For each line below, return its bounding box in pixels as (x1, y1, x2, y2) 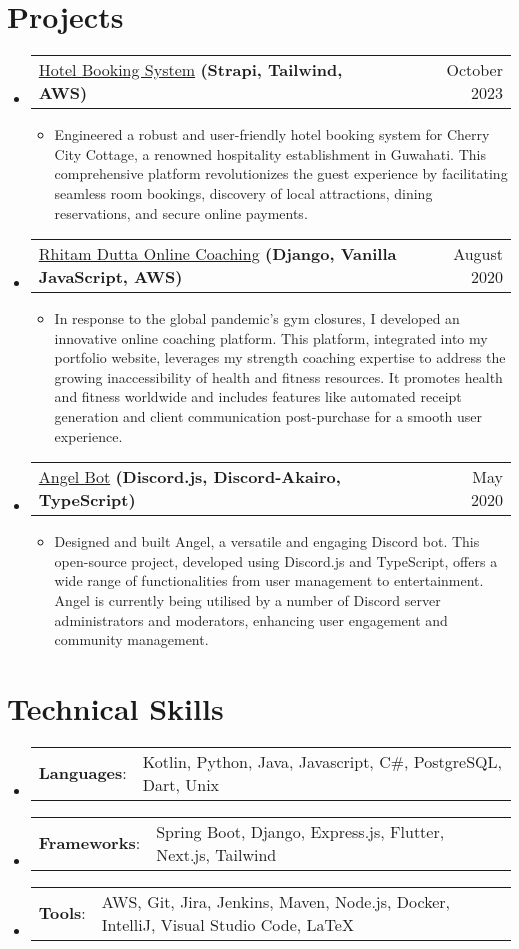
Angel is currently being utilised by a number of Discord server (54, 590, 441, 611)
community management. (54, 629, 209, 650)
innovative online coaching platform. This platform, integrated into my (54, 327, 488, 348)
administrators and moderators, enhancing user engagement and (54, 609, 448, 630)
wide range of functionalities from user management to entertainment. (54, 570, 484, 591)
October (446, 58, 503, 82)
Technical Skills (7, 688, 224, 728)
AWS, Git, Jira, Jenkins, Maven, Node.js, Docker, (101, 889, 450, 913)
